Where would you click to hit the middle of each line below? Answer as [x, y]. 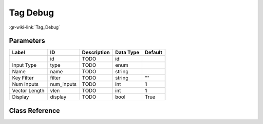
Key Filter [23, 78]
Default [153, 52]
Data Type [127, 52]
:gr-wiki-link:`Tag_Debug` [35, 27]
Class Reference [35, 111]
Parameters [27, 41]
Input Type [24, 65]
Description [96, 52]
